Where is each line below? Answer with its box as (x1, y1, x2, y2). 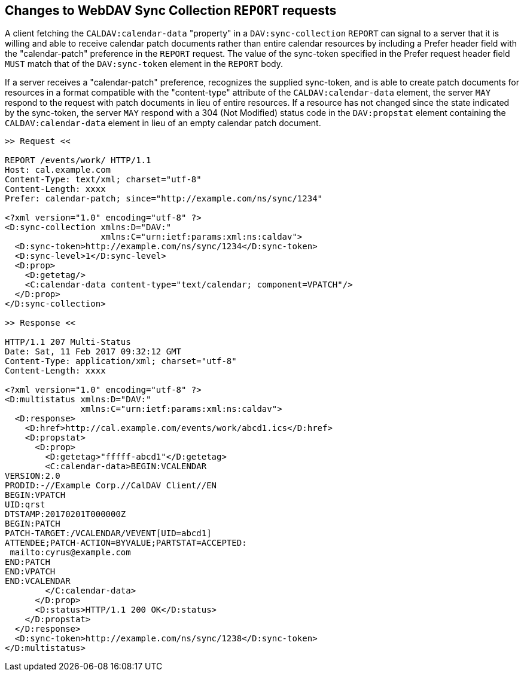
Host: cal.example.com (5, 165, 111, 175)
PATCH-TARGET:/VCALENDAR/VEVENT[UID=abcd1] (5, 528, 212, 539)
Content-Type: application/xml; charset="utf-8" (5, 356, 237, 366)
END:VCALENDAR (5, 576, 71, 586)
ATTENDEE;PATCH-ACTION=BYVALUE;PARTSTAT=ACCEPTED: (5, 538, 247, 548)
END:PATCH (5, 557, 50, 567)
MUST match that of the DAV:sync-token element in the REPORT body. (5, 59, 284, 69)
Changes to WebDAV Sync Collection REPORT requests (5, 3, 337, 18)
